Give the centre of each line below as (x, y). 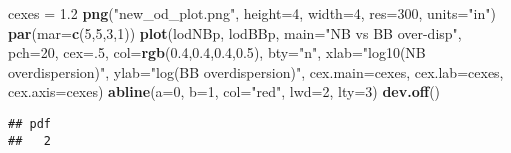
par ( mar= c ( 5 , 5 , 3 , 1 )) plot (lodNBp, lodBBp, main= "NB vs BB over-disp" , (235, 32)
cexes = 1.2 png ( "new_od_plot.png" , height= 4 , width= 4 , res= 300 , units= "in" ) (252, 13)
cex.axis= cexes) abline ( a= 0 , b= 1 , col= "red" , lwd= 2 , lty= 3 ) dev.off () (224, 91)
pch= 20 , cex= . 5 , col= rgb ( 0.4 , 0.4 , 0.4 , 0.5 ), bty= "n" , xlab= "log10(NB (217, 52)
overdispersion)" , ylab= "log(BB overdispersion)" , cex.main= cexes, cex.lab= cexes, (256, 71)
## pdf (29, 123)
